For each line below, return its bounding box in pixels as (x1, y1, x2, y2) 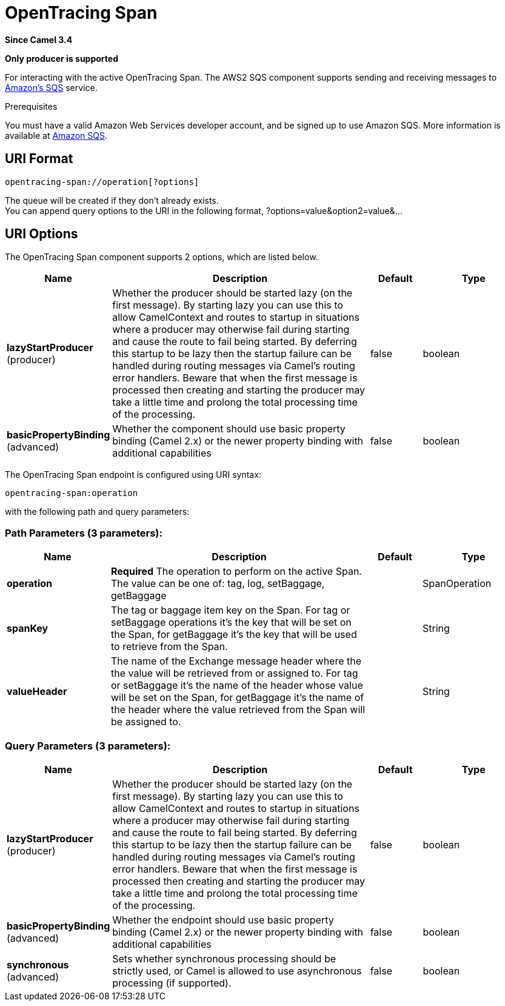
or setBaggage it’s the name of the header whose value (111, 679, 363, 692)
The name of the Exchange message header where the (111, 655, 362, 668)
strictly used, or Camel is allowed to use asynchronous (112, 964, 362, 977)
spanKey (7, 622, 48, 635)
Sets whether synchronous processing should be (112, 952, 336, 965)
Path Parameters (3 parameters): (5, 526, 162, 539)
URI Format (5, 151, 73, 167)
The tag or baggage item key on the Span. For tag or (111, 604, 350, 617)
